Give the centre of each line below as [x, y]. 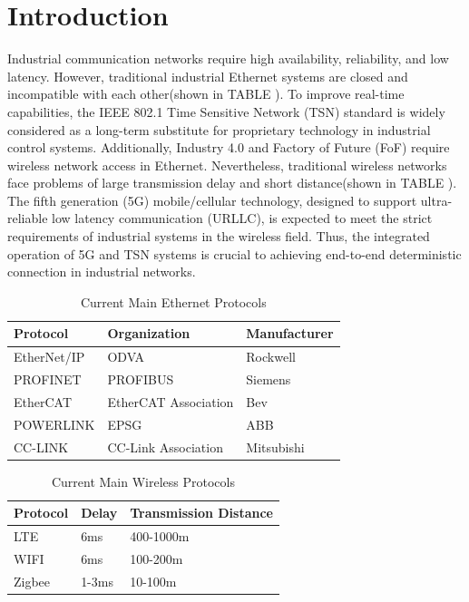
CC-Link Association [165, 447]
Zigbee [32, 581]
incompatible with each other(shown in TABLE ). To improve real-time [206, 94]
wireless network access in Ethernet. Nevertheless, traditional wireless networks [227, 165]
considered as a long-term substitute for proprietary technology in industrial [219, 129]
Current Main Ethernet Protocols [173, 301]
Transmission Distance [201, 513]
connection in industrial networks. [102, 272]
